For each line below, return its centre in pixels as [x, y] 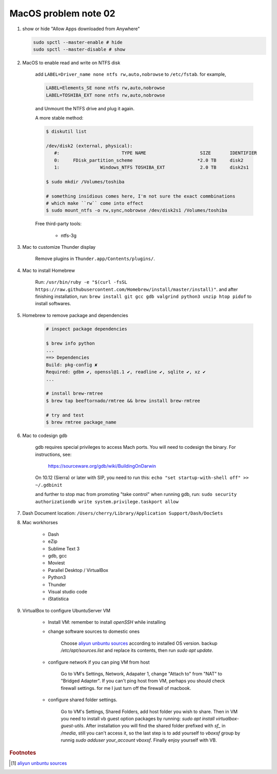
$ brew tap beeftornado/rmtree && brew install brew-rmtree [123, 401]
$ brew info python [70, 343]
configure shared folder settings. [83, 700]
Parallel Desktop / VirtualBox [78, 570]
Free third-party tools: [58, 224]
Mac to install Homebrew [49, 270]
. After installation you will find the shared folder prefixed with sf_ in [154, 726]
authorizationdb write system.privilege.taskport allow [107, 502]
